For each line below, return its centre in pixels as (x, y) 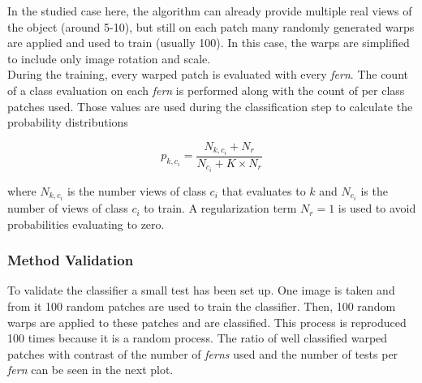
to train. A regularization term (220, 208)
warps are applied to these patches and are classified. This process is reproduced (207, 322)
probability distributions (68, 122)
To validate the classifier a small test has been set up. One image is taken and (201, 290)
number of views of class (68, 208)
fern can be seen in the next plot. (90, 370)
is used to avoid (377, 208)
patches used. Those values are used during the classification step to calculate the (210, 106)
